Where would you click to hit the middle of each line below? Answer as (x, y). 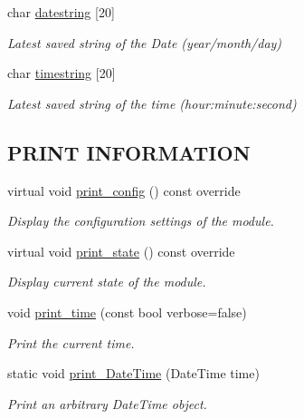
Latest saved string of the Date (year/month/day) (145, 42)
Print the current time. (71, 342)
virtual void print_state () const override (121, 251)
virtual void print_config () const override (124, 190)
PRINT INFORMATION (129, 152)
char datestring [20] (61, 12)
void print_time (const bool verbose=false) (127, 312)
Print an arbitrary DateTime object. (107, 403)
